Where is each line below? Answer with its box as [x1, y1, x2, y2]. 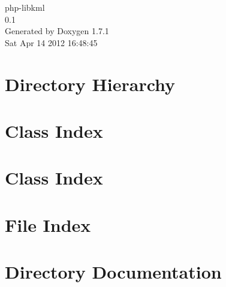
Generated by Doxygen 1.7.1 [5, 25, 109, 37]
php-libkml [5, 1, 45, 13]
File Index [5, 212, 91, 237]
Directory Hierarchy [5, 71, 176, 96]
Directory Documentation [5, 259, 222, 284]
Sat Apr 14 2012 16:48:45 [5, 36, 98, 49]
